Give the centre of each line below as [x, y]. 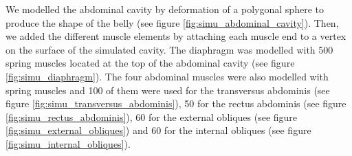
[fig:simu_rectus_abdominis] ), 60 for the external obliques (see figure [152, 116]
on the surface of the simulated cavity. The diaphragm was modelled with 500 [169, 49]
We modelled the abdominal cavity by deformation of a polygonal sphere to [165, 9]
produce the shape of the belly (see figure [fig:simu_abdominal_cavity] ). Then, [172, 22]
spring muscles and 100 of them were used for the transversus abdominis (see [168, 90]
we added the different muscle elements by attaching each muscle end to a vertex [176, 36]
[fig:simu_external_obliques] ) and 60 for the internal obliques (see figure [158, 130]
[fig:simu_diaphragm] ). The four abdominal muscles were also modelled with [167, 76]
